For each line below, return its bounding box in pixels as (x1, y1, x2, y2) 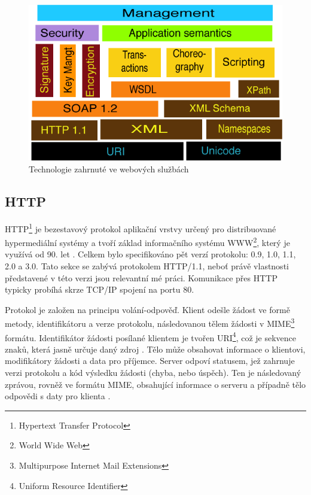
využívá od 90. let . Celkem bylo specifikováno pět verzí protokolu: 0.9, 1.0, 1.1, (5, 248, 296, 260)
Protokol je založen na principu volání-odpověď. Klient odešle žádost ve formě (5, 303, 290, 315)
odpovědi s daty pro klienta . (5, 390, 111, 402)
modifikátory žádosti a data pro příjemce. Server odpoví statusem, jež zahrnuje (5, 354, 295, 367)
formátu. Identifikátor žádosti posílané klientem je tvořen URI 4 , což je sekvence (5, 329, 297, 344)
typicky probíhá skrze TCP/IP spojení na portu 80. (5, 283, 194, 296)
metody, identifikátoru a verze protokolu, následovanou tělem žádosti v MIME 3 (5, 315, 295, 329)
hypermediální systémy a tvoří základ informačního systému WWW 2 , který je (5, 235, 290, 248)
